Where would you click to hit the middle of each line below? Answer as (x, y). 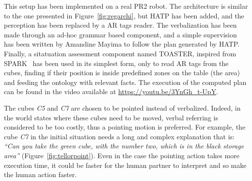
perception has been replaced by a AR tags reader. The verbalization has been (120, 25)
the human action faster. (40, 174)
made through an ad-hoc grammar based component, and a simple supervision (120, 34)
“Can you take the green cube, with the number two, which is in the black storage (124, 146)
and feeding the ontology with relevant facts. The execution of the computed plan (125, 82)
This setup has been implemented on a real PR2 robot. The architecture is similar (126, 6)
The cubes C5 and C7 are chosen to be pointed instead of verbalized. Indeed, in (122, 107)
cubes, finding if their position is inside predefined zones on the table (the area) (122, 73)
